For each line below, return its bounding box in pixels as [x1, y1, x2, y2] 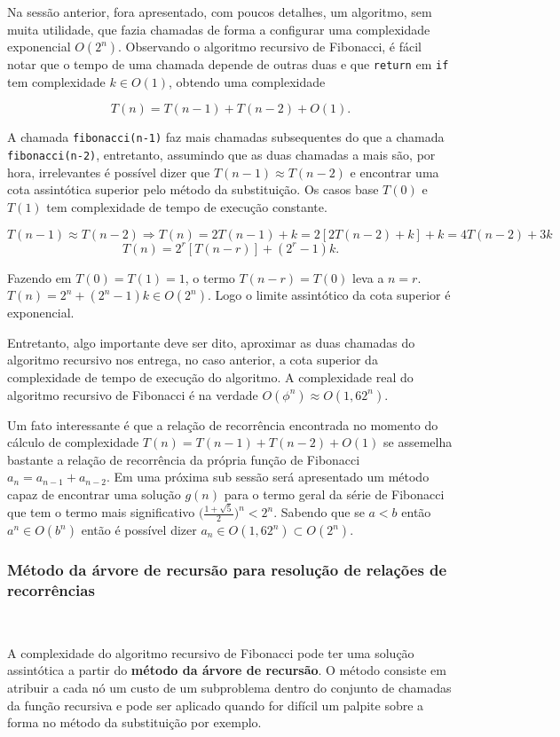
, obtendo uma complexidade [169, 72, 326, 90]
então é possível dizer [81, 521, 197, 538]
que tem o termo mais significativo [7, 503, 195, 521]
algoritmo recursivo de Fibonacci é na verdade [7, 385, 258, 404]
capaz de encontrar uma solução [7, 484, 181, 503]
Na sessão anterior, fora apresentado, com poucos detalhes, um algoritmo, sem [7, 3, 432, 20]
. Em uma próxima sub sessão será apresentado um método [106, 467, 430, 486]
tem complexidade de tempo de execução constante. [46, 197, 327, 216]
